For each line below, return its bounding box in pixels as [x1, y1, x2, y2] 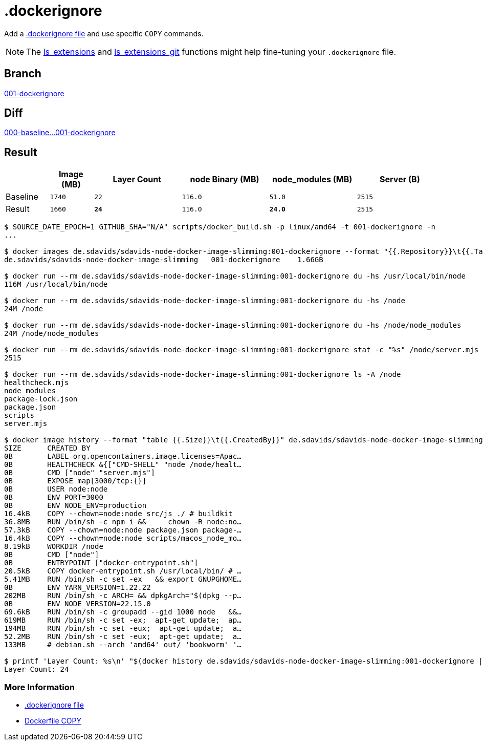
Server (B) [380, 174, 420, 185]
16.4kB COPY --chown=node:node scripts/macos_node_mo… [4, 534, 241, 543]
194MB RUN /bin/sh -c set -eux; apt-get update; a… [4, 624, 241, 633]
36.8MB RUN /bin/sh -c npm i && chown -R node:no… [4, 518, 241, 526]
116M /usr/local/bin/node [4, 280, 108, 289]
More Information [4, 682, 75, 692]
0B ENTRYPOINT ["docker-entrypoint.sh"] [4, 559, 199, 567]
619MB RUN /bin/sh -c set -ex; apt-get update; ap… [4, 616, 241, 625]
